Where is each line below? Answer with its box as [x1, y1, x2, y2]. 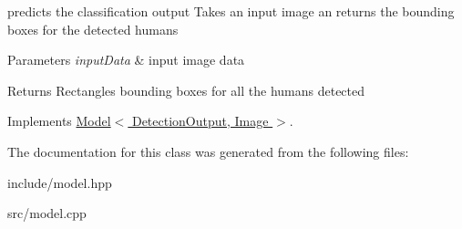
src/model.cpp [7, 203, 87, 223]
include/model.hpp [7, 172, 112, 192]
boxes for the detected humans [7, 19, 179, 38]
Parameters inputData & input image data [7, 50, 245, 69]
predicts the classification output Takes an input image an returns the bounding [7, 2, 455, 20]
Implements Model [7, 111, 111, 130]
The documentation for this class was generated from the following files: [7, 141, 409, 161]
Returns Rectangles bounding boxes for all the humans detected [7, 80, 365, 99]
